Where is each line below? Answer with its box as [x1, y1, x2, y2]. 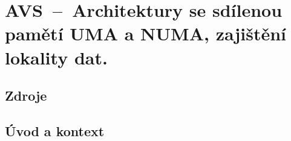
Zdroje [5, 86, 47, 105]
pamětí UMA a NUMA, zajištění [5, 21, 287, 46]
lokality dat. [5, 45, 108, 69]
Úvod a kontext [5, 121, 105, 140]
